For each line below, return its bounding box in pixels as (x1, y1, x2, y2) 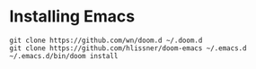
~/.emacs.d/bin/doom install (9, 51, 119, 60)
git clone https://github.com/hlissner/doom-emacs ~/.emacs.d (9, 43, 247, 53)
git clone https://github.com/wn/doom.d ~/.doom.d (9, 36, 203, 45)
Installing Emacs (9, 6, 136, 27)
